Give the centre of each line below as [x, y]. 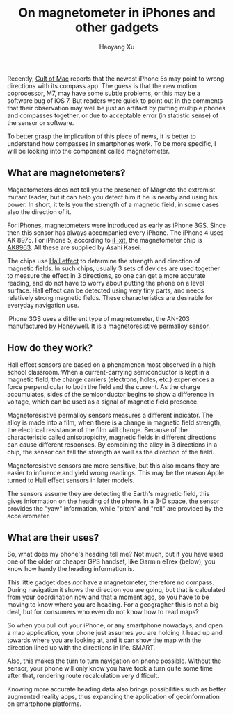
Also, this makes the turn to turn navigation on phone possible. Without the [114, 661]
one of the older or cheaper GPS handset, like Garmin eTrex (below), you [111, 561]
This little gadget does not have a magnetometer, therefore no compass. [111, 582]
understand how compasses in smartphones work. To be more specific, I [112, 143]
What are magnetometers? [66, 173]
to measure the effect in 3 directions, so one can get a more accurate [106, 275]
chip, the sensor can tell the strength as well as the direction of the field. [111, 452]
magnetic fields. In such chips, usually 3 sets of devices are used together [114, 268]
